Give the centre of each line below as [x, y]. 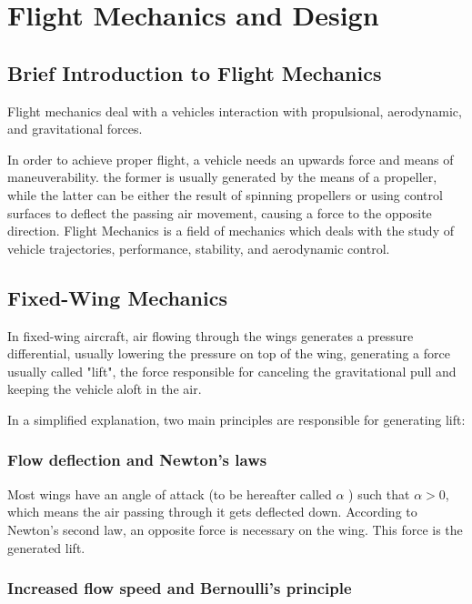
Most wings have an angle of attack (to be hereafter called [170, 493]
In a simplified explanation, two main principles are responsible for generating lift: [236, 419]
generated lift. [46, 547]
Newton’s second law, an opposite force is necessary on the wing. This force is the [235, 529]
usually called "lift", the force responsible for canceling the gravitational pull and [232, 371]
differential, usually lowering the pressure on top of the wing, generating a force [229, 353]
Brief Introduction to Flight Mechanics [195, 72]
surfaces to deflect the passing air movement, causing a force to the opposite [220, 212]
